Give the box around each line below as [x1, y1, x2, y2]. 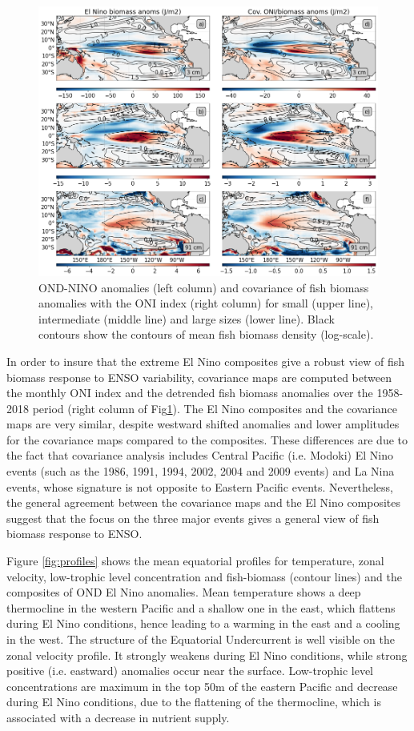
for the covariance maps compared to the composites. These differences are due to [6, 431, 408, 448]
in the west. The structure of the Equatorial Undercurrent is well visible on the [6, 631, 395, 648]
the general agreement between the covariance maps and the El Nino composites [6, 494, 401, 511]
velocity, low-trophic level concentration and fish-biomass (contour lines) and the [6, 568, 402, 584]
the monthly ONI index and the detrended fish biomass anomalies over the [6, 384, 373, 401]
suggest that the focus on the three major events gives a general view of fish [6, 509, 380, 526]
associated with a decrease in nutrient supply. [6, 709, 230, 725]
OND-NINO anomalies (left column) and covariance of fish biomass [38, 279, 369, 295]
